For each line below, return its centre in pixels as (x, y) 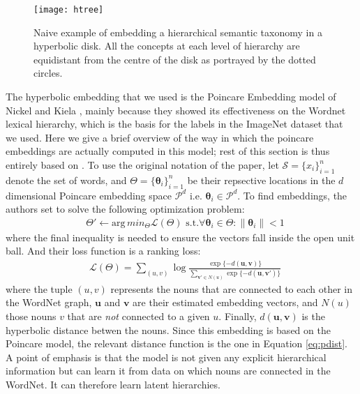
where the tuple (39, 288)
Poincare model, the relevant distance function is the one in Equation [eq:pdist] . (177, 343)
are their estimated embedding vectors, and (225, 302)
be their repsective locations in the (261, 180)
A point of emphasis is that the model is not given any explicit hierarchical (166, 357)
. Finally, (238, 316)
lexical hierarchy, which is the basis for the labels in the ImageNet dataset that (174, 124)
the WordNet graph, (49, 302)
